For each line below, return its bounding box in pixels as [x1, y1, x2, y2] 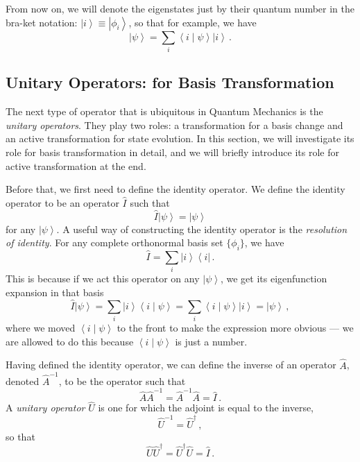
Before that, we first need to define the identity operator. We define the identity [6, 182, 345, 196]
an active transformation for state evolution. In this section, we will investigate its [6, 131, 354, 146]
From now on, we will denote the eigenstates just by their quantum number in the [6, 1, 354, 15]
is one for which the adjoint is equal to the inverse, [98, 400, 314, 415]
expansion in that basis [6, 285, 104, 300]
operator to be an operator [6, 195, 119, 209]
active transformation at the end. [6, 158, 146, 173]
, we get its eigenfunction [220, 271, 327, 286]
